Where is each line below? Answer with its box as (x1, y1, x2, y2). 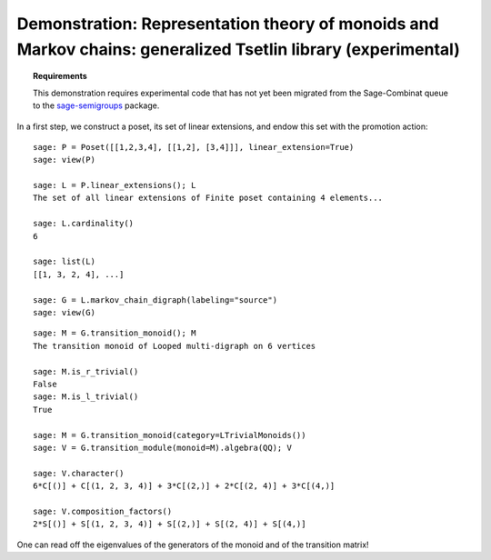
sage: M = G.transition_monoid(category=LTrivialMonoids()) (33, 430, 306, 440)
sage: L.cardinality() (33, 218, 135, 229)
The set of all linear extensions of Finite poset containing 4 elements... (33, 193, 384, 204)
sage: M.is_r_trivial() (33, 366, 139, 376)
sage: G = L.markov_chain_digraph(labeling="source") (33, 295, 277, 305)
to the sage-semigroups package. (33, 100, 160, 111)
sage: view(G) (33, 307, 95, 317)
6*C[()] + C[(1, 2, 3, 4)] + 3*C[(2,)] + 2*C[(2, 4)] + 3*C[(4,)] (33, 481, 336, 491)
